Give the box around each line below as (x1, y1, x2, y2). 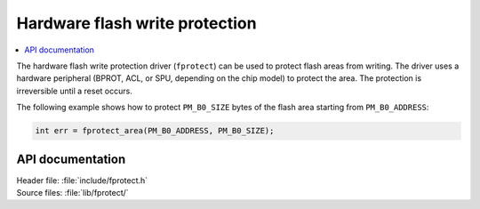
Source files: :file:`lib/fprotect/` (16, 187, 129, 197)
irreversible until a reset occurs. (16, 85, 132, 96)
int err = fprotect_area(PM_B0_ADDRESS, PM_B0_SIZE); (35, 125, 275, 136)
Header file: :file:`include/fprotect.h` (16, 174, 148, 186)
